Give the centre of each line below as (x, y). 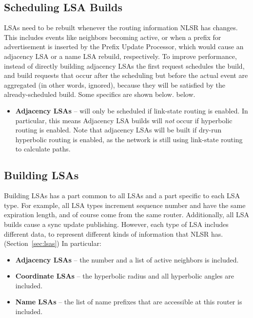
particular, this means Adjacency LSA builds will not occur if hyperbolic (124, 120)
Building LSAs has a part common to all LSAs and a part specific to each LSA (122, 196)
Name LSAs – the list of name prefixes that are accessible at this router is (129, 302)
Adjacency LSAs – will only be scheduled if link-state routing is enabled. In (132, 110)
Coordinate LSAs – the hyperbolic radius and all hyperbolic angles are (125, 276)
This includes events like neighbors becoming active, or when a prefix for (113, 37)
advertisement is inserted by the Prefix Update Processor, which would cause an (124, 47)
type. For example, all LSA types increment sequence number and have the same (125, 205)
